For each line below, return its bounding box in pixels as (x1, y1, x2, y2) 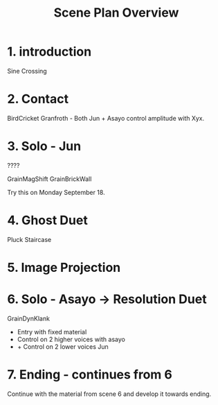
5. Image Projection (7, 259, 121, 275)
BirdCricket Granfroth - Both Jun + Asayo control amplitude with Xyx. (7, 114, 205, 122)
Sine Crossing (7, 67, 47, 75)
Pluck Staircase (7, 235, 52, 243)
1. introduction (7, 44, 92, 60)
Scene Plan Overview (53, 5, 179, 21)
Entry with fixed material (17, 327, 87, 336)
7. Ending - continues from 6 (7, 367, 173, 383)
